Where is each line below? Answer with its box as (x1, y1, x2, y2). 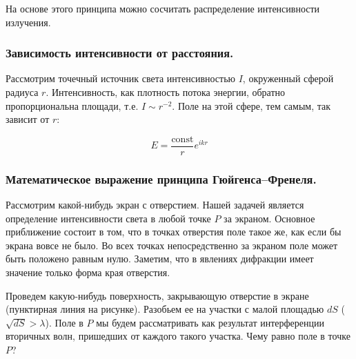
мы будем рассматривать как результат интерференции (96, 315, 324, 329)
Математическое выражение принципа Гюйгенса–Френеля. (6, 170, 317, 187)
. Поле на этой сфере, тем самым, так (172, 98, 331, 113)
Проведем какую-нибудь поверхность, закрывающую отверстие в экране (6, 288, 309, 302)
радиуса (6, 85, 39, 99)
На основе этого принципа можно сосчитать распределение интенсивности (6, 1, 320, 15)
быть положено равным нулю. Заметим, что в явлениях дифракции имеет (6, 251, 314, 266)
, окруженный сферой (242, 71, 334, 86)
